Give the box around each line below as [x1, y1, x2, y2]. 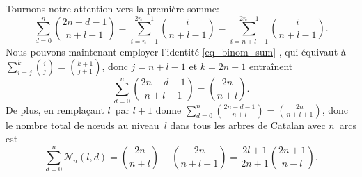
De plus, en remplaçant [6, 102, 104, 117]
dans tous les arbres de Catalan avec [170, 117, 326, 132]
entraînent [249, 59, 293, 74]
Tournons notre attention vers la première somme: [6, 1, 219, 15]
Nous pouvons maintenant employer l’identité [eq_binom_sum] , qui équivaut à [6, 44, 346, 58]
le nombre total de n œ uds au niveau [6, 117, 159, 132]
